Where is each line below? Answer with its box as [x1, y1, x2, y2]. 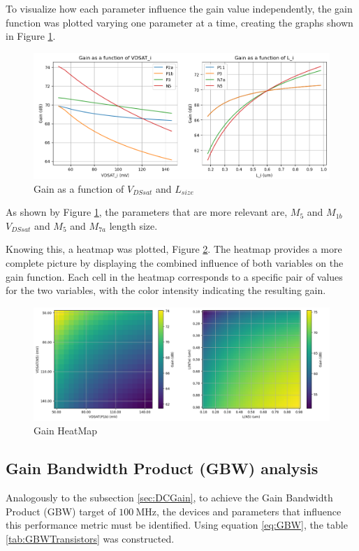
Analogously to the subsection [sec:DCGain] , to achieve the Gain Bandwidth [6, 490, 333, 505]
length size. [109, 218, 158, 233]
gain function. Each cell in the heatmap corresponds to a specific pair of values [6, 269, 343, 284]
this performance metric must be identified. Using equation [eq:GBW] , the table [6, 517, 348, 532]
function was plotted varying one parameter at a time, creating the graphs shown [6, 15, 353, 29]
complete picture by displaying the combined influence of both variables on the [6, 255, 344, 270]
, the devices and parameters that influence [156, 504, 342, 518]
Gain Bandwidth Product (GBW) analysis [6, 457, 318, 479]
